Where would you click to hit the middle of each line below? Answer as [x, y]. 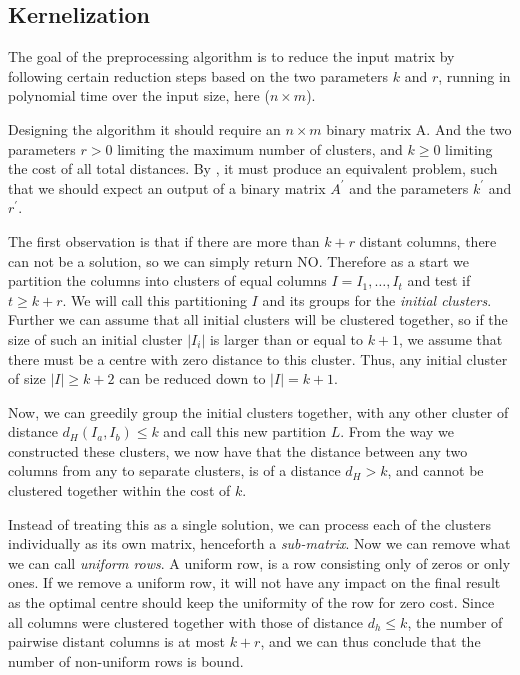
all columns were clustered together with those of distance [186, 621]
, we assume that [451, 338]
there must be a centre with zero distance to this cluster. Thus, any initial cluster [258, 358]
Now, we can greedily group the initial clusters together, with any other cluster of [258, 411]
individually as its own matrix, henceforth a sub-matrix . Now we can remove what [259, 543]
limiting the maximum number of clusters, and [260, 148]
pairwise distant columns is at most [117, 641]
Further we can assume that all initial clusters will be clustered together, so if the [258, 319]
